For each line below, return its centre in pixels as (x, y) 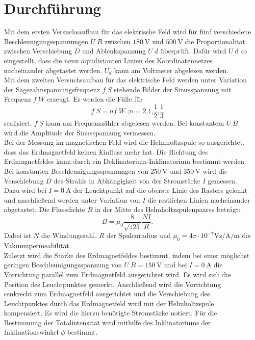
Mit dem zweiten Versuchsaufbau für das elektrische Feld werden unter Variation (126, 80)
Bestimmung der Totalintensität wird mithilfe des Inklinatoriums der (107, 322)
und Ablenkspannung (114, 51)
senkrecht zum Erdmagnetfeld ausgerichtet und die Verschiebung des (107, 294)
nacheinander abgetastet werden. (53, 70)
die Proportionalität (215, 41)
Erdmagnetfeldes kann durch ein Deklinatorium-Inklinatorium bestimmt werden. (125, 161)
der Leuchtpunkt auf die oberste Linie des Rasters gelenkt (160, 190)
